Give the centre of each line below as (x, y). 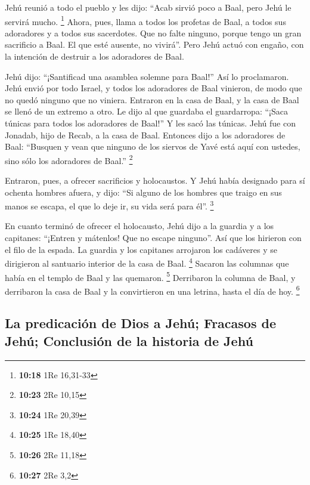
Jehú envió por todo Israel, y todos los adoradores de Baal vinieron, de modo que (154, 88)
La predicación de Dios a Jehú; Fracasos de (140, 323)
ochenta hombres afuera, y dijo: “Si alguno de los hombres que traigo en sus (143, 192)
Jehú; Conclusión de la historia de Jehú (129, 340)
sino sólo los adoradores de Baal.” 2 (69, 159)
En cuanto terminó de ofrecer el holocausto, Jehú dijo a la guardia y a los (139, 226)
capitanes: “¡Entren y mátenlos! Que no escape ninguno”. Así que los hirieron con (153, 238)
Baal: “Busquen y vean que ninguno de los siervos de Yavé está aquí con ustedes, (153, 146)
